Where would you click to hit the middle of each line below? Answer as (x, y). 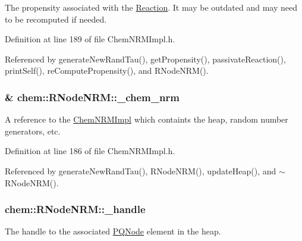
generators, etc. (33, 131)
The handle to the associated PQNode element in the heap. (113, 231)
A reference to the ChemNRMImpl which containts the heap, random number (147, 119)
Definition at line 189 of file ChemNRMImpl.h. (90, 39)
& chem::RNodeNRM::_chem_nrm (92, 97)
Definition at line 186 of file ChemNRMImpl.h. (90, 151)
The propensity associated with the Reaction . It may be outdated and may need (151, 7)
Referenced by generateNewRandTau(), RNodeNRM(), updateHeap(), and (141, 170)
